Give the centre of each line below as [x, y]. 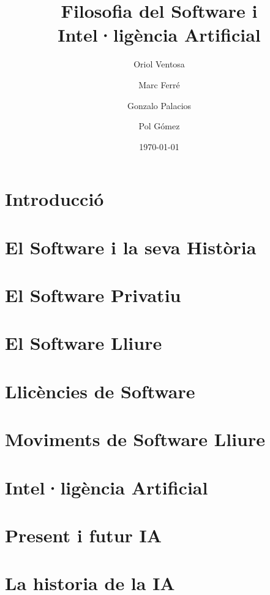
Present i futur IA [84, 535]
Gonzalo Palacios [159, 105]
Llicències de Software [100, 391]
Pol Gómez [159, 126]
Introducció [54, 199]
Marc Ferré [159, 84]
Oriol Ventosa [159, 64]
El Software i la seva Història [131, 247]
